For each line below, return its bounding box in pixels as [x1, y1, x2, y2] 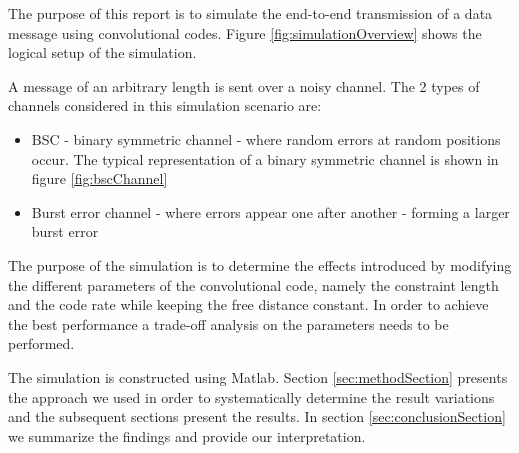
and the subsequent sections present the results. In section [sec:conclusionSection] [8, 406, 506, 427]
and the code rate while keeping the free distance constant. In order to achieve [8, 294, 489, 315]
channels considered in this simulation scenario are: [8, 95, 322, 116]
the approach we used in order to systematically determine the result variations [8, 386, 495, 407]
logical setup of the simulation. [8, 42, 197, 63]
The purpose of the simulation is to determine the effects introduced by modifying [8, 254, 512, 275]
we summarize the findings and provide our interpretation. [8, 425, 366, 446]
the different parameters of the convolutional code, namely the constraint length [8, 274, 499, 295]
